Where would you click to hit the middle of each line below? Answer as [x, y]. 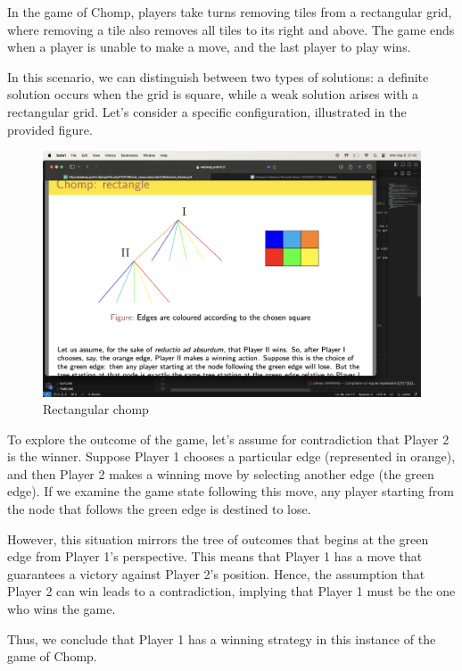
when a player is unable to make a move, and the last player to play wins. [209, 47]
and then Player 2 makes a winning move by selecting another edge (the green [221, 473]
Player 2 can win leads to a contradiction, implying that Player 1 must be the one [231, 591]
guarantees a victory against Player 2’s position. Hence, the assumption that [216, 573]
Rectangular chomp [96, 409]
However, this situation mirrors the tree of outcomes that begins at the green [218, 538]
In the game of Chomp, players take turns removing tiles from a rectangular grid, [230, 12]
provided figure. [50, 129]
